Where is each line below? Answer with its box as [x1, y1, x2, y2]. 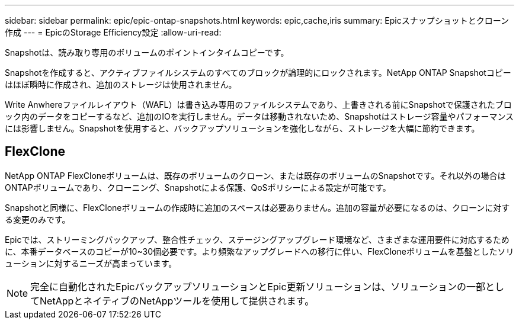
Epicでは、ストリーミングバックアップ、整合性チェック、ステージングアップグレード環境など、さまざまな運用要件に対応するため [5, 234, 510, 245]
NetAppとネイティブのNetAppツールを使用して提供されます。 [40, 294, 315, 307]
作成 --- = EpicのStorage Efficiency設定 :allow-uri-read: [5, 27, 222, 37]
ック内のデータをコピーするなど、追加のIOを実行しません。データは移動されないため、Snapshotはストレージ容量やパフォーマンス [5, 111, 514, 121]
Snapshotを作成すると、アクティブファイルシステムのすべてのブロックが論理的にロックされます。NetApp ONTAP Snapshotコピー [5, 68, 511, 78]
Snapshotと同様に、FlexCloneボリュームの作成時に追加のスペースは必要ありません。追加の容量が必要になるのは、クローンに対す [5, 202, 510, 213]
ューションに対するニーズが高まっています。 [5, 258, 177, 268]
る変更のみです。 [5, 214, 71, 224]
